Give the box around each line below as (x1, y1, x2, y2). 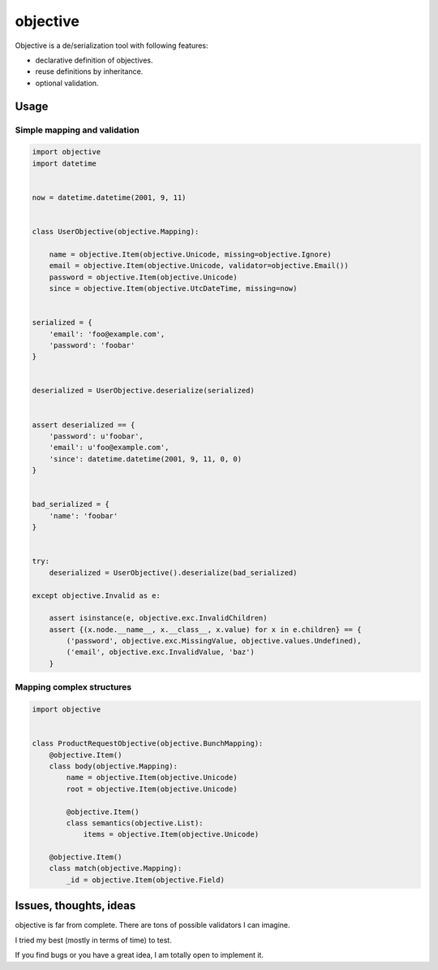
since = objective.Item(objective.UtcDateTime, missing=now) (49, 284, 298, 292)
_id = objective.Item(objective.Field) (66, 875, 225, 885)
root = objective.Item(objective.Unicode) (66, 784, 238, 794)
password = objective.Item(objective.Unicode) (49, 272, 238, 282)
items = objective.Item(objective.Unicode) (83, 829, 260, 839)
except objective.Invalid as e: (32, 591, 161, 600)
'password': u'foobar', (49, 431, 144, 441)
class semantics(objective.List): (66, 818, 204, 828)
